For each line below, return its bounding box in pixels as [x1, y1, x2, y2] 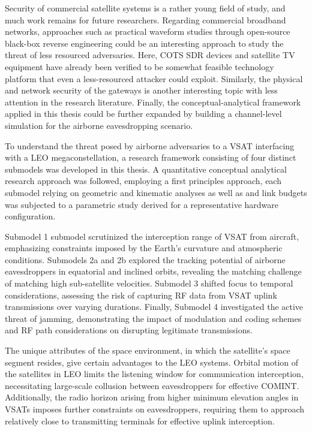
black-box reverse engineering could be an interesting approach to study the [5, 37, 284, 49]
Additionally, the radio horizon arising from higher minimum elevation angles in [5, 391, 299, 403]
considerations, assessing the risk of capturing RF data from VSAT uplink [5, 288, 277, 301]
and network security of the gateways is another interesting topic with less [5, 84, 278, 97]
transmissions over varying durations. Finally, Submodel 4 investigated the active [5, 300, 304, 313]
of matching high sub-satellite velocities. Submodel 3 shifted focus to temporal [5, 277, 293, 290]
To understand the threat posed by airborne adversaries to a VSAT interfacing [5, 139, 295, 152]
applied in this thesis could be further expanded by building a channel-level [5, 107, 282, 120]
